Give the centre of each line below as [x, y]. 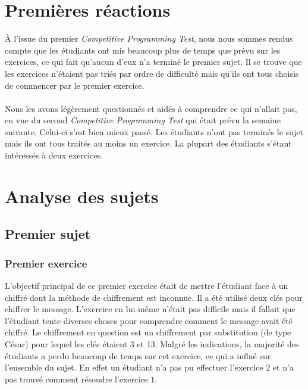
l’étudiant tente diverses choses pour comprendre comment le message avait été [149, 320]
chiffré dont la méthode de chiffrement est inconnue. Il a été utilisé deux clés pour [154, 297]
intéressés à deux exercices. [54, 155]
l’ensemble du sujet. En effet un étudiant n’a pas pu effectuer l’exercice [134, 367]
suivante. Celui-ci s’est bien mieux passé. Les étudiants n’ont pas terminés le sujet [154, 131]
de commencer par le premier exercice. [75, 85]
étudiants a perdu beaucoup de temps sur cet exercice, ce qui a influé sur [138, 355]
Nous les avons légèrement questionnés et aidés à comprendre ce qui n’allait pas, [151, 108]
